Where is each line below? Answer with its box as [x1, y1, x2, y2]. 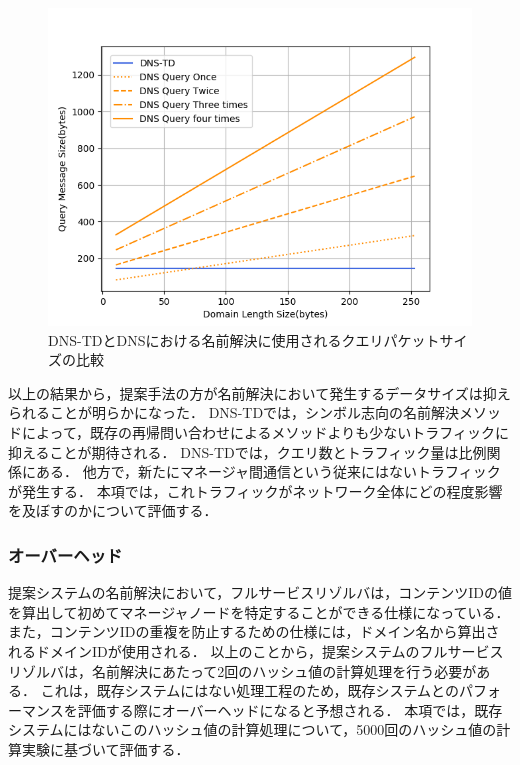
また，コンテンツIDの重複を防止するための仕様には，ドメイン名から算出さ [8, 621, 500, 642]
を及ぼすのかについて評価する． [8, 500, 218, 521]
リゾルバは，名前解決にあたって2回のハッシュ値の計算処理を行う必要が [8, 660, 477, 681]
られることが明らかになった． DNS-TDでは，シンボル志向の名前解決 [8, 402, 460, 423]
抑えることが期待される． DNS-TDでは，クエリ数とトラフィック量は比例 [8, 441, 487, 462]
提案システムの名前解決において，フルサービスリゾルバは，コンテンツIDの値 [8, 582, 512, 603]
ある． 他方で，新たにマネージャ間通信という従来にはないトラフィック [35, 461, 501, 482]
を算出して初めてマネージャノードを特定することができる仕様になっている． [8, 601, 510, 622]
